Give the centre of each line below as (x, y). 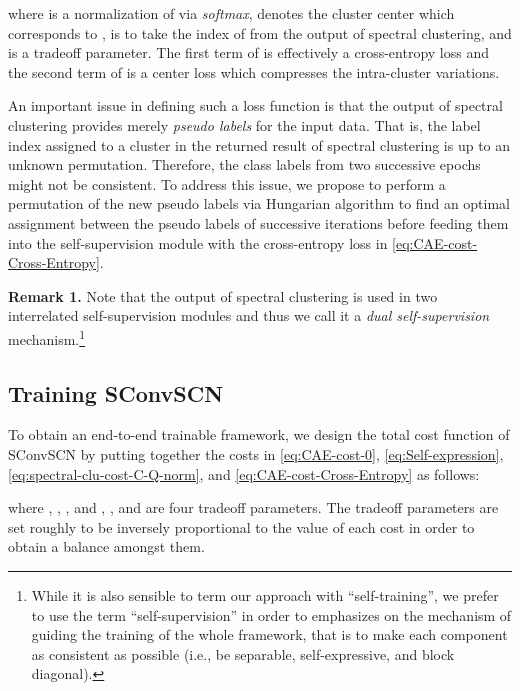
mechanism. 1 (47, 337)
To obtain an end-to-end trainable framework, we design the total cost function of (259, 434)
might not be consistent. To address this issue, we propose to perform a (227, 183)
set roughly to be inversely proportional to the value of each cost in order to (241, 526)
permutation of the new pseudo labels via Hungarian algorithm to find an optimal (259, 203)
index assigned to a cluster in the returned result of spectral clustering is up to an (259, 144)
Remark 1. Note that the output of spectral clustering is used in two (223, 295)
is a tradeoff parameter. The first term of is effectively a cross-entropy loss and (249, 52)
